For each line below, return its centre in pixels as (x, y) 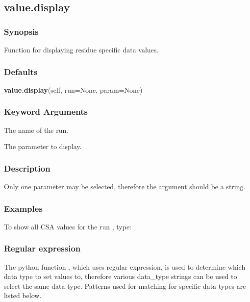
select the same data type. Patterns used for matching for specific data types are (125, 286)
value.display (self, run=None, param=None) (73, 89)
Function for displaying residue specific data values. (81, 50)
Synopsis (21, 31)
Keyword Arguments (46, 112)
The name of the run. (36, 130)
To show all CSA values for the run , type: (68, 226)
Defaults (21, 71)
